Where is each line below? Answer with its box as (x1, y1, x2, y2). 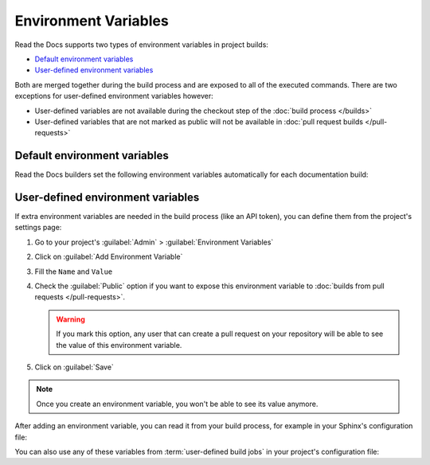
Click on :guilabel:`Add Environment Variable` (34, 252, 183, 262)
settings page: (14, 223, 62, 232)
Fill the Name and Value (34, 267, 113, 276)
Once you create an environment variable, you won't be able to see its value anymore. (36, 399, 319, 408)
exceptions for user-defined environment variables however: (14, 92, 214, 101)
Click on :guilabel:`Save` (34, 362, 115, 372)
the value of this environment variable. (56, 340, 182, 350)
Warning (56, 315, 85, 324)
